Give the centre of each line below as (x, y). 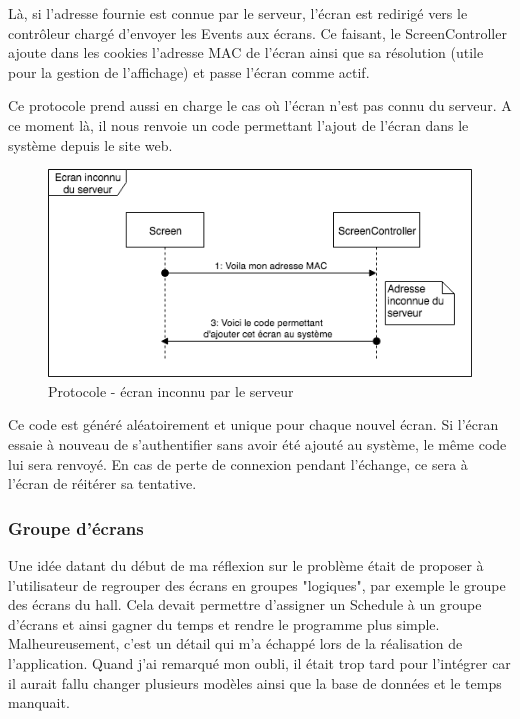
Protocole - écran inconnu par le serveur (171, 390)
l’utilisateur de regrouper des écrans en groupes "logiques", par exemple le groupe (257, 584)
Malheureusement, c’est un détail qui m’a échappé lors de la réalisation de (235, 643)
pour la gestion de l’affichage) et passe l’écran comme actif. (189, 71)
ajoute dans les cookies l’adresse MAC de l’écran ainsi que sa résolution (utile (246, 52)
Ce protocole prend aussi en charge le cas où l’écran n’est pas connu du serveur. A (260, 105)
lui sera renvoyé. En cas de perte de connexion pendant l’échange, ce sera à (238, 463)
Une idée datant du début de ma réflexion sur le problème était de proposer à (246, 565)
